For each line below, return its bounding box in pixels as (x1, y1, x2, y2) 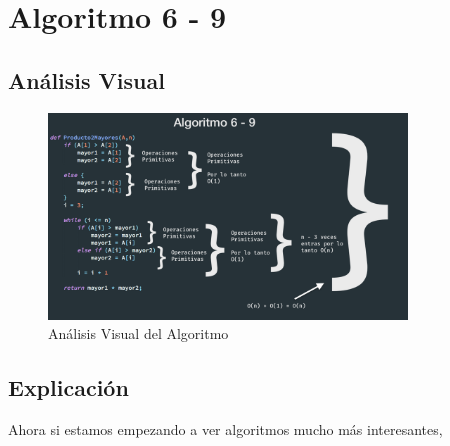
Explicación (8, 372, 129, 403)
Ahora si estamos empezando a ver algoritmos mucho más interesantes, (8, 418, 443, 439)
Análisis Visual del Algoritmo (48, 323, 229, 344)
